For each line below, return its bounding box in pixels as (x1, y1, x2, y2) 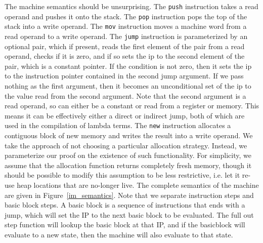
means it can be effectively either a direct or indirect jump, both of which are (5, 110, 245, 120)
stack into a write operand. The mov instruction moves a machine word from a (5, 21, 247, 31)
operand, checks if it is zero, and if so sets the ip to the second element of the (5, 51, 245, 61)
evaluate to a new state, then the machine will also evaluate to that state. (5, 229, 233, 239)
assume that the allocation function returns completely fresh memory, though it (5, 159, 252, 170)
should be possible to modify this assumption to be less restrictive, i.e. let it (5, 170, 240, 180)
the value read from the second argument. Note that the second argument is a (5, 90, 246, 101)
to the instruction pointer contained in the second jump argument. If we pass (5, 70, 244, 81)
